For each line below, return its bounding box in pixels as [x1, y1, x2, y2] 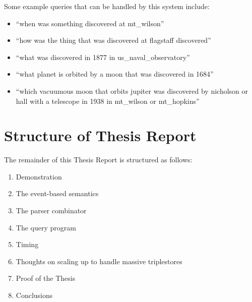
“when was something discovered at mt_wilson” [16, 18, 164, 28]
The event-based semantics [16, 188, 99, 199]
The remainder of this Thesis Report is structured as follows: [4, 154, 193, 165]
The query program [16, 222, 76, 232]
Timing [16, 239, 39, 250]
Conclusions [16, 290, 53, 300]
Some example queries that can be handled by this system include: [4, 1, 210, 11]
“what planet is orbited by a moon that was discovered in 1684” [16, 69, 214, 79]
